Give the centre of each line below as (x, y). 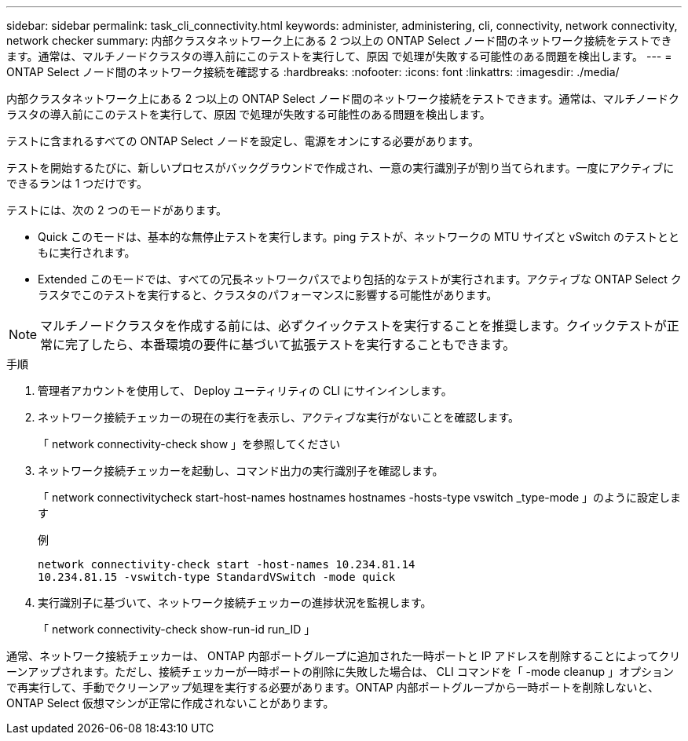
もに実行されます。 (87, 252)
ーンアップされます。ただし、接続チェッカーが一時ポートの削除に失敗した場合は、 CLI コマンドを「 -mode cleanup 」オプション (340, 672)
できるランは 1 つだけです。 (77, 183)
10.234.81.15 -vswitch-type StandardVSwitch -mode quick (217, 577)
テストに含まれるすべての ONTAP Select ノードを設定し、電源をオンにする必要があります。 (243, 141)
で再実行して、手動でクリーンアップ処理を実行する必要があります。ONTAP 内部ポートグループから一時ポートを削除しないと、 (333, 687)
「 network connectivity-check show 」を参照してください (189, 444)
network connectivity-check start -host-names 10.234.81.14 (227, 564)
